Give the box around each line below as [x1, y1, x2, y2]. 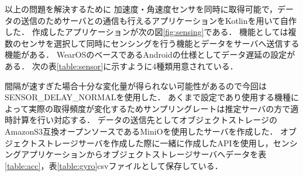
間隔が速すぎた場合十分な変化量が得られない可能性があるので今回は [5, 79, 267, 91]
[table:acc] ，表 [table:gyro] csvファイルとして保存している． [5, 159, 223, 171]
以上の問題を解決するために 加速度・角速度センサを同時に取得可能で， [5, 3, 278, 15]
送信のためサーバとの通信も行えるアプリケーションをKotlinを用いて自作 [20, 14, 297, 26]
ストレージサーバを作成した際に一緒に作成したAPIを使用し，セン [37, 136, 290, 149]
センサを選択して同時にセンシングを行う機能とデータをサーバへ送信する [20, 37, 299, 49]
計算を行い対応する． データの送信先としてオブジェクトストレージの [12, 114, 277, 126]
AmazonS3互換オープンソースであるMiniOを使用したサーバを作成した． [5, 125, 278, 137]
